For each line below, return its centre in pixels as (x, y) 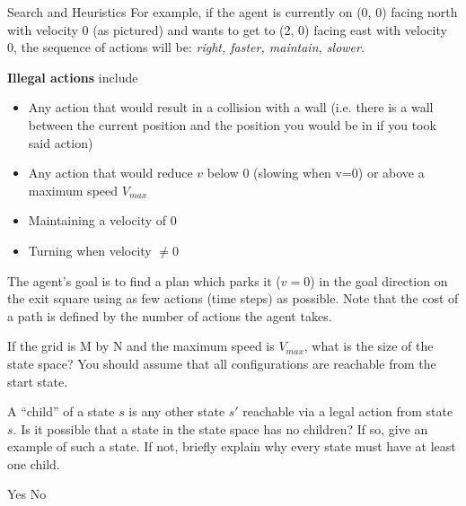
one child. (34, 463)
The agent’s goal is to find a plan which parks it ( (144, 280)
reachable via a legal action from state (348, 411)
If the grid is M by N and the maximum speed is (141, 346)
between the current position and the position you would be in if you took (232, 124)
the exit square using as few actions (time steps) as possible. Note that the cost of (233, 298)
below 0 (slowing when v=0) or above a (316, 173)
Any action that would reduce (110, 173)
